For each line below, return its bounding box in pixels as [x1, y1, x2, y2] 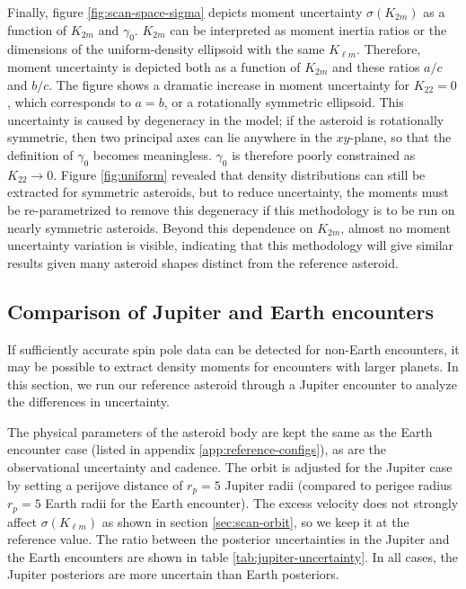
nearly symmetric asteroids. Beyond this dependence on [7, 218, 313, 236]
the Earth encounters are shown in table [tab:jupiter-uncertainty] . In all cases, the [7, 547, 459, 566]
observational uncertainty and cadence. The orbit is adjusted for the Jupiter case [7, 458, 453, 477]
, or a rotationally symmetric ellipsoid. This [163, 93, 404, 112]
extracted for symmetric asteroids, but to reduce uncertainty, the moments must [7, 183, 449, 201]
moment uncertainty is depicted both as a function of [7, 57, 301, 76]
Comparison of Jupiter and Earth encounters [7, 297, 434, 325]
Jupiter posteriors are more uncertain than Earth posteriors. [7, 565, 339, 584]
